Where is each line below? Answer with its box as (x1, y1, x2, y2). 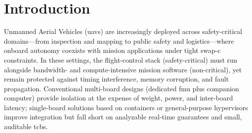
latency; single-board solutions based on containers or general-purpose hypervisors (4, 102, 248, 112)
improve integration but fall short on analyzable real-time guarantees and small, (4, 112, 242, 122)
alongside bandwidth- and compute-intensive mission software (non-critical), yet (4, 64, 242, 74)
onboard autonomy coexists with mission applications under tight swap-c (4, 45, 221, 55)
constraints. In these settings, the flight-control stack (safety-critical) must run (4, 54, 237, 65)
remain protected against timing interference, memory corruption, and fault (4, 74, 229, 84)
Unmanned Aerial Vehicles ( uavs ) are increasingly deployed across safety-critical (4, 26, 242, 36)
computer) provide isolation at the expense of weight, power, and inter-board (4, 93, 233, 103)
